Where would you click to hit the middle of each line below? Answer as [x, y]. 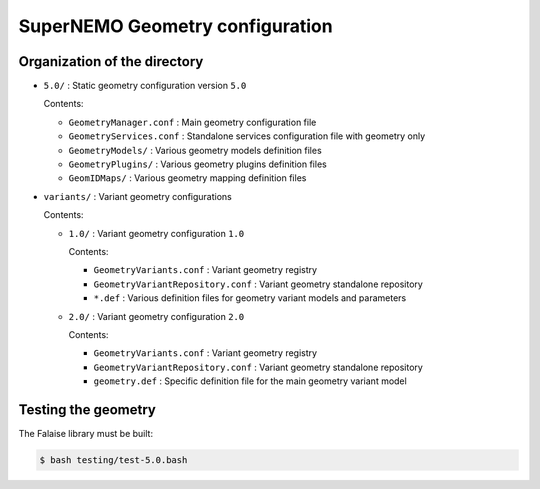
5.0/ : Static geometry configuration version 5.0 [145, 86]
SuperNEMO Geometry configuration [176, 26]
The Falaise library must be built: [86, 433]
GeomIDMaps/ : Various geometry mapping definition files [187, 178]
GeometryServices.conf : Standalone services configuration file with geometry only [247, 136]
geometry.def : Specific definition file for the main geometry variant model [250, 381]
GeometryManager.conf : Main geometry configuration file [192, 122]
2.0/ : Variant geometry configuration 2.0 [156, 316]
